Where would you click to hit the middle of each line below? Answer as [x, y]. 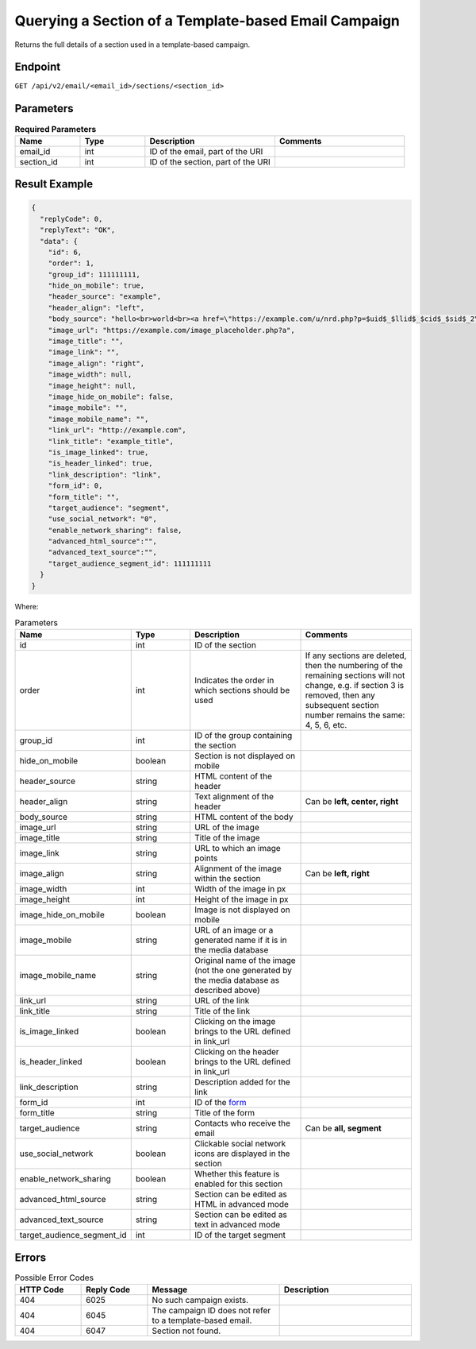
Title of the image [228, 838]
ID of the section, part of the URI [210, 161]
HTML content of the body [244, 817]
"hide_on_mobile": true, [96, 286]
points [206, 858]
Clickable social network [240, 1144]
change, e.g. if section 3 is [355, 686]
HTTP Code [42, 1289]
